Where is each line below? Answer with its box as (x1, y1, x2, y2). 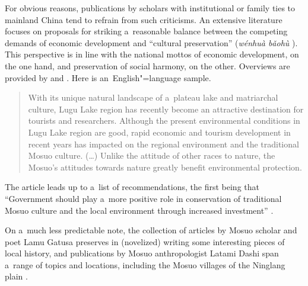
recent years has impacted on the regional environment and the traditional (28, 137, 299, 150)
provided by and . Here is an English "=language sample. (5, 71, 211, 83)
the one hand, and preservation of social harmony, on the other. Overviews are (5, 59, 290, 72)
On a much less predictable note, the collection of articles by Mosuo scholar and (5, 224, 297, 236)
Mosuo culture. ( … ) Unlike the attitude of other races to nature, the (28, 149, 275, 162)
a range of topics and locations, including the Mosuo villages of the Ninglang (5, 258, 285, 271)
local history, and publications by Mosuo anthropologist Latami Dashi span (5, 247, 279, 259)
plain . (5, 270, 28, 282)
